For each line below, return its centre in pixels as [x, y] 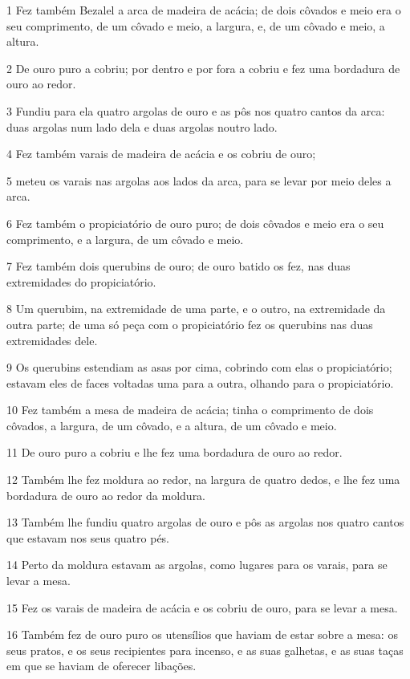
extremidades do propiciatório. [81, 281]
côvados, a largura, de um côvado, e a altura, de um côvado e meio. [172, 425]
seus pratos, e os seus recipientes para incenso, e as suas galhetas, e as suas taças [205, 650]
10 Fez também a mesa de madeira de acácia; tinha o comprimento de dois [190, 410]
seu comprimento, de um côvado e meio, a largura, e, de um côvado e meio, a [196, 25]
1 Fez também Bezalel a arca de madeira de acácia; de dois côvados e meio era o [204, 10]
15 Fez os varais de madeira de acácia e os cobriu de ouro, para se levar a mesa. [202, 607]
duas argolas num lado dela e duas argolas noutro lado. [142, 126]
